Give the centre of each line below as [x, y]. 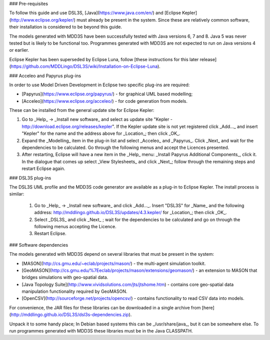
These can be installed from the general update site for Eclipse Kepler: [82, 110]
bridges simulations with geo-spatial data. [65, 277]
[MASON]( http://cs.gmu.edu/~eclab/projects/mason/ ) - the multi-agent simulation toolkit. [114, 263]
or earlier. [19, 50]
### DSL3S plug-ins [30, 178]
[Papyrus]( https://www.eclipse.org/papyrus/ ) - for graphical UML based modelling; [107, 94]
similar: [17, 194]
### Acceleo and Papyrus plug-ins [45, 76]
